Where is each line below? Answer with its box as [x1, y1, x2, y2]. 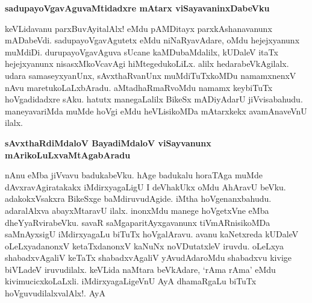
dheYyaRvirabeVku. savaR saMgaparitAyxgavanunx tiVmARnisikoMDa [5, 216, 270, 228]
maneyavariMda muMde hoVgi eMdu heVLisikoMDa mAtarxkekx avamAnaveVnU [5, 104, 307, 117]
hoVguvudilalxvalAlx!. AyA [5, 287, 105, 299]
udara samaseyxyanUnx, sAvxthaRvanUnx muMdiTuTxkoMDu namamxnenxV [5, 69, 296, 81]
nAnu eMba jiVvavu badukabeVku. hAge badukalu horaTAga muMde [5, 169, 263, 181]
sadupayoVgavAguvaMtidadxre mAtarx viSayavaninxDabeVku [5, 2, 270, 14]
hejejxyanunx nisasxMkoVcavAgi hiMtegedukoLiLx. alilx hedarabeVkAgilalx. [5, 57, 289, 70]
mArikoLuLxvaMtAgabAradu [5, 148, 131, 161]
